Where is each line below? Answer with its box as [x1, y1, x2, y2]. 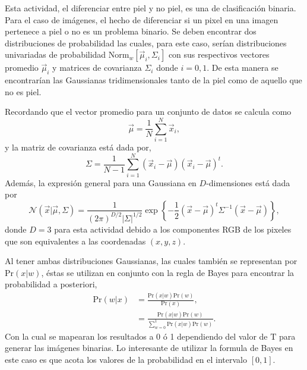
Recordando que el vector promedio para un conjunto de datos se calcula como [5, 105, 292, 118]
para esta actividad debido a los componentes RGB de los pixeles [54, 222, 292, 235]
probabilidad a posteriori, [5, 278, 97, 290]
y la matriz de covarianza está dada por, [5, 141, 151, 153]
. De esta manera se [207, 61, 278, 74]
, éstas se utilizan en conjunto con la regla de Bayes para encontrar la [41, 266, 295, 278]
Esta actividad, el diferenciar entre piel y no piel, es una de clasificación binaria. [5, 2, 296, 14]
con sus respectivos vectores [168, 48, 270, 61]
